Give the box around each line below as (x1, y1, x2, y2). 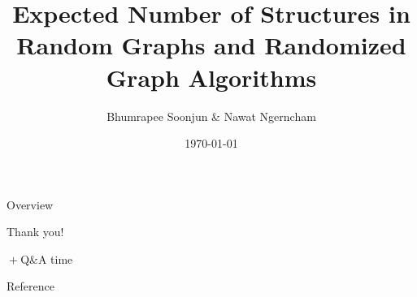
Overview (7, 196, 54, 213)
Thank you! (7, 223, 64, 240)
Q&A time (20, 250, 73, 267)
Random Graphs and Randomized (16, 28, 406, 62)
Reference (7, 278, 54, 295)
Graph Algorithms (106, 60, 317, 93)
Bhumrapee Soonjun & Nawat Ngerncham (106, 107, 316, 124)
